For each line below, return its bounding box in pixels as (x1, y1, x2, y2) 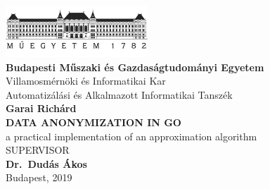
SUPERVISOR (6, 142, 70, 157)
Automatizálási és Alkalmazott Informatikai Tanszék (6, 87, 233, 102)
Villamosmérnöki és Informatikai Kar (6, 73, 166, 88)
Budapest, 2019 (6, 170, 72, 185)
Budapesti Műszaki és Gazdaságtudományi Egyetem (6, 59, 264, 74)
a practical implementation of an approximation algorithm (6, 128, 257, 143)
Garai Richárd (6, 101, 77, 116)
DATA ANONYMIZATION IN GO (6, 115, 181, 130)
